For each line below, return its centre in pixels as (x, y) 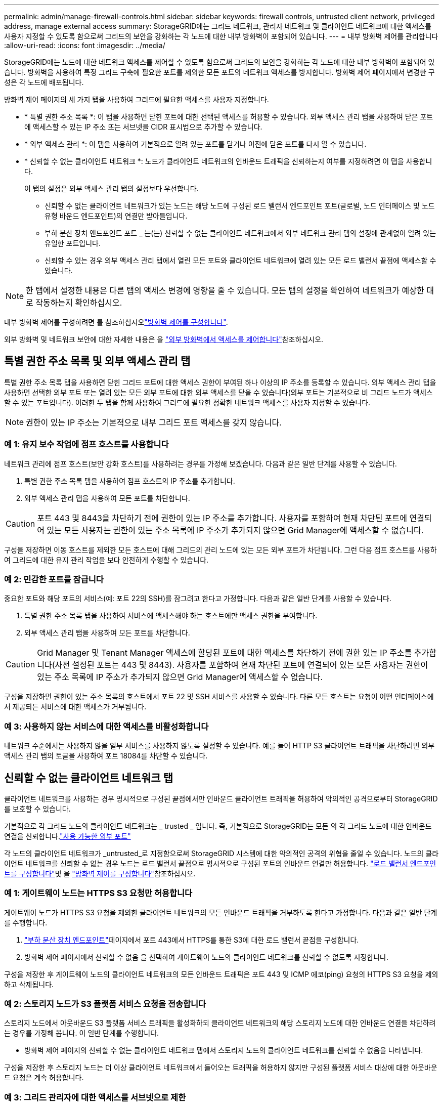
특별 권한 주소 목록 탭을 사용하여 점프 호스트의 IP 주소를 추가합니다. (130, 481)
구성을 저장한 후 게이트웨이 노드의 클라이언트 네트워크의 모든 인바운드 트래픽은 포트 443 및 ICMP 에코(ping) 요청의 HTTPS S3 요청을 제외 (221, 974)
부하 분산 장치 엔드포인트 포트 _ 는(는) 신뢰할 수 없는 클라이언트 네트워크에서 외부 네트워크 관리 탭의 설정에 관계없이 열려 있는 (240, 233)
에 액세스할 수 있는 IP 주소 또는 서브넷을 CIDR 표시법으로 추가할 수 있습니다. (143, 127)
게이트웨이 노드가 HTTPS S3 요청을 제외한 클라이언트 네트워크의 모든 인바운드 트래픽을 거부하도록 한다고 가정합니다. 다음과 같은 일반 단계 (221, 912)
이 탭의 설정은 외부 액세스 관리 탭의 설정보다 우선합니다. (112, 188)
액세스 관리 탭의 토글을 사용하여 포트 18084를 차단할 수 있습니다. (106, 756)
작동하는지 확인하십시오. (79, 303)
